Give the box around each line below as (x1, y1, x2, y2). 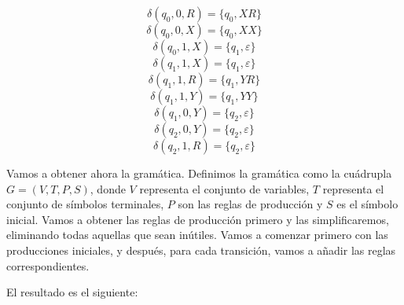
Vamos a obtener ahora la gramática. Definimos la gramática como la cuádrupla (6, 165, 392, 181)
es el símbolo (336, 196, 398, 212)
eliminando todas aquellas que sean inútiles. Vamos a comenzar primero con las (6, 226, 388, 243)
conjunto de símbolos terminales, (6, 196, 164, 212)
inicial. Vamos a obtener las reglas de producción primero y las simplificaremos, (6, 211, 389, 227)
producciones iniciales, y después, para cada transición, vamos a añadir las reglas (6, 241, 396, 258)
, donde (90, 180, 126, 197)
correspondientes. (6, 257, 90, 274)
